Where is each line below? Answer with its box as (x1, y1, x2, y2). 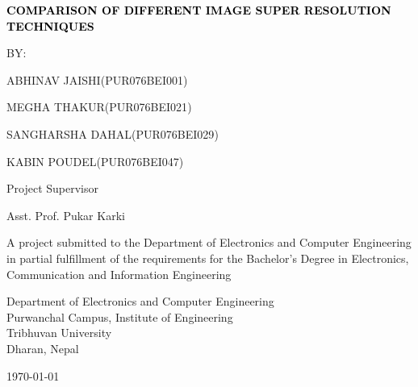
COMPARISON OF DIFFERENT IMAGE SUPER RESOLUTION (6, 2, 391, 18)
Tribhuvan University (6, 324, 112, 341)
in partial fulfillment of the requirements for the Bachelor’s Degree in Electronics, (6, 249, 409, 266)
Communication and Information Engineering (6, 265, 232, 282)
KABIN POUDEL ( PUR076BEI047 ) (6, 152, 184, 169)
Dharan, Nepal (6, 339, 79, 356)
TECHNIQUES (6, 17, 94, 34)
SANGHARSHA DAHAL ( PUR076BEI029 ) (6, 125, 219, 142)
